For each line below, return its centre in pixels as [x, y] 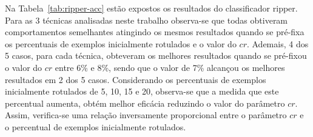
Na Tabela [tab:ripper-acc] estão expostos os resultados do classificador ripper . [151, 8]
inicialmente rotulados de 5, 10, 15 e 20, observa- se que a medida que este [142, 91]
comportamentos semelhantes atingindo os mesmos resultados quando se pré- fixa [155, 32]
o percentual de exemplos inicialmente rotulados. [96, 126]
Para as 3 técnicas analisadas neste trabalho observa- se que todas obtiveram [146, 20]
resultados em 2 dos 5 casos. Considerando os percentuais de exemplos [136, 79]
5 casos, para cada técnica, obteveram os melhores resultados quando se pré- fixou [156, 55]
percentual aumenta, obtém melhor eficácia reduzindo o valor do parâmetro [145, 103]
